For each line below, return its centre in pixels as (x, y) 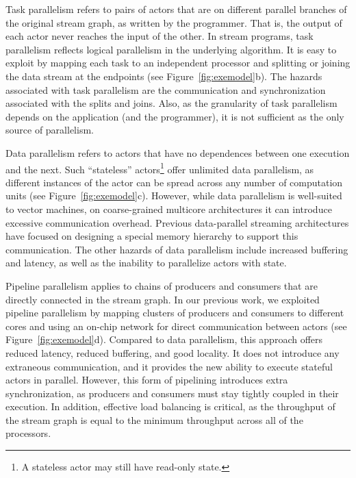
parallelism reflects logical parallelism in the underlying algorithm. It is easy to (171, 49)
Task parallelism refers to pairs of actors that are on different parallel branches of (176, 9)
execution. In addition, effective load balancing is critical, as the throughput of (170, 406)
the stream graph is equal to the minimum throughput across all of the (154, 419)
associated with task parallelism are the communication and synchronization (166, 89)
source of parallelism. (50, 130)
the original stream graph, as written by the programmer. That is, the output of (174, 22)
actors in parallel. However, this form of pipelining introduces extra (147, 380)
